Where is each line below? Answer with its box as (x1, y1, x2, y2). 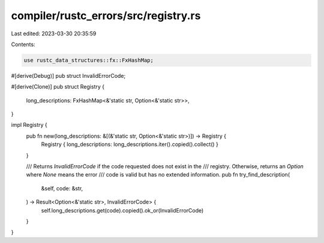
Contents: (11, 41, 35, 48)
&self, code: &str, (41, 184, 83, 192)
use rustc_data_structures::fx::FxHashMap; (23, 57, 154, 63)
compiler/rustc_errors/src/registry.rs (11, 9, 201, 22)
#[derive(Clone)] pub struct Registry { (11, 83, 105, 90)
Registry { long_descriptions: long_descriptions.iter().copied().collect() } (41, 141, 219, 148)
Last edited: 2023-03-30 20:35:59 (11, 30, 97, 37)
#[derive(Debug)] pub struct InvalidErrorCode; (11, 72, 126, 79)
